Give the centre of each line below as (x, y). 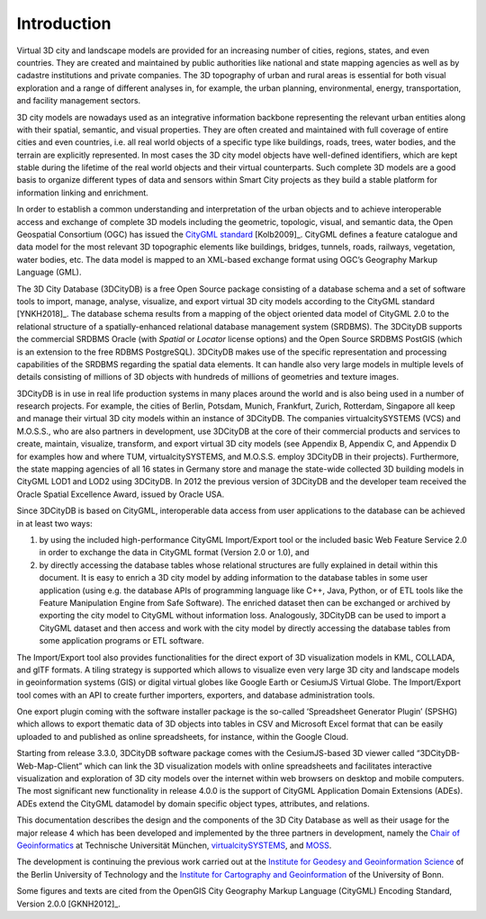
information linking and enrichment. (82, 193)
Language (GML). (49, 272)
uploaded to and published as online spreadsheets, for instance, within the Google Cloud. (183, 736)
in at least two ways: (55, 523)
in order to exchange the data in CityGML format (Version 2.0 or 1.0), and (174, 553)
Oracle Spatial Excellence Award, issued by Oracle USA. (121, 494)
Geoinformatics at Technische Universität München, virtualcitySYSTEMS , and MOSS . (174, 845)
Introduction (64, 23)
